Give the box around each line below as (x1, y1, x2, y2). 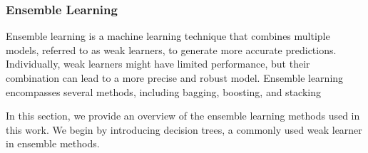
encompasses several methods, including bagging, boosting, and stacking (6, 84, 321, 99)
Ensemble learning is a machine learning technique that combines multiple (6, 28, 330, 43)
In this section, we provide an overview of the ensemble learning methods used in (6, 108, 360, 123)
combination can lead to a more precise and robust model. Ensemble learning (6, 70, 344, 85)
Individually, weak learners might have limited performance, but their (6, 56, 310, 71)
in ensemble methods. (6, 136, 100, 151)
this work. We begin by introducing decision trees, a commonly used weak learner (6, 122, 362, 137)
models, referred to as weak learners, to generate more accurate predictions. (6, 42, 337, 57)
